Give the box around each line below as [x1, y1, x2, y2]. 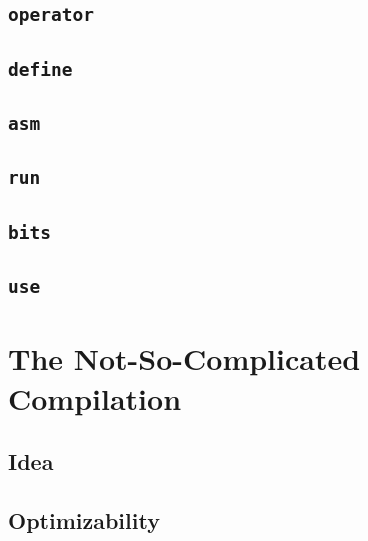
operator [8, 4, 94, 26]
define [8, 58, 73, 80]
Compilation [8, 377, 182, 418]
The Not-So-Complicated [8, 338, 361, 379]
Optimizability [8, 504, 160, 535]
